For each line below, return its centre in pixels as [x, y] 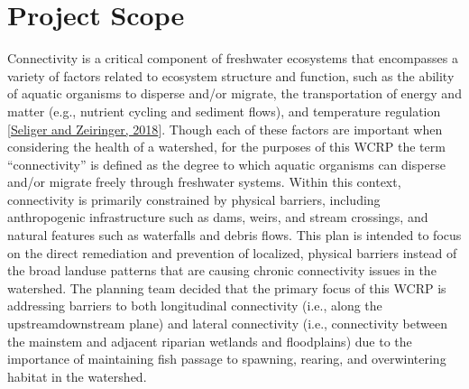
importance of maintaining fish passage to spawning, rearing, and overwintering [227, 359]
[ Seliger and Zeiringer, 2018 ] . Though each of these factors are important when [225, 129]
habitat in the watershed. [77, 376]
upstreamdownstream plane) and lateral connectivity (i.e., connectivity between [227, 324]
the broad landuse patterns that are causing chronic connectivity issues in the [222, 270]
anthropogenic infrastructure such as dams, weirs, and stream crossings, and [218, 217]
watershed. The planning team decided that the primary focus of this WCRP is [227, 287]
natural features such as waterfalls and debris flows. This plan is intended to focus [234, 235]
